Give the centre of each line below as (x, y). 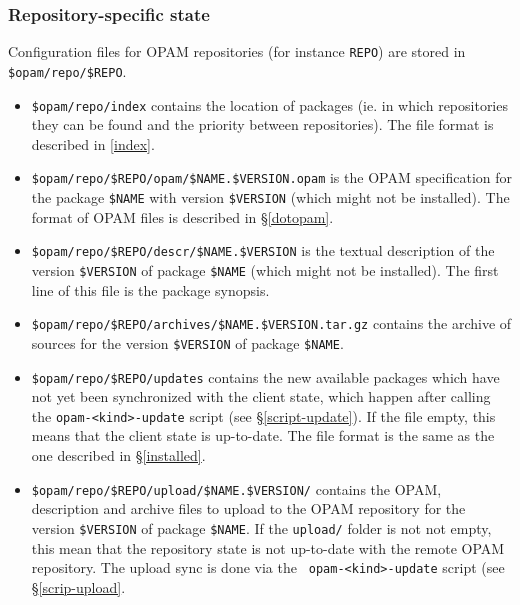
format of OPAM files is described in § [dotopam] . (182, 216)
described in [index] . (93, 143)
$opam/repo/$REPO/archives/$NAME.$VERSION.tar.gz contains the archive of (271, 323)
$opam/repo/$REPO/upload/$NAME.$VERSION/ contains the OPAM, (236, 488)
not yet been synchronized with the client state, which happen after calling (261, 396)
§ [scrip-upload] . (78, 586)
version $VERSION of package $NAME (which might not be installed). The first (265, 269)
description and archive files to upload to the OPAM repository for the (248, 508)
